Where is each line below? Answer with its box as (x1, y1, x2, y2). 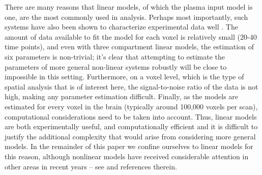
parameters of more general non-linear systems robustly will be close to (5, 61, 227, 72)
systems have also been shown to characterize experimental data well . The (5, 21, 238, 32)
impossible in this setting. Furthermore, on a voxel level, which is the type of (5, 71, 244, 82)
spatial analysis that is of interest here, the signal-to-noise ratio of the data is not (5, 81, 258, 92)
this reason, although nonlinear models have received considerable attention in (5, 151, 249, 161)
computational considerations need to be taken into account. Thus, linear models (5, 111, 257, 122)
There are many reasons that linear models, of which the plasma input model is (5, 2, 253, 12)
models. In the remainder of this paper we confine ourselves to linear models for (5, 141, 253, 152)
